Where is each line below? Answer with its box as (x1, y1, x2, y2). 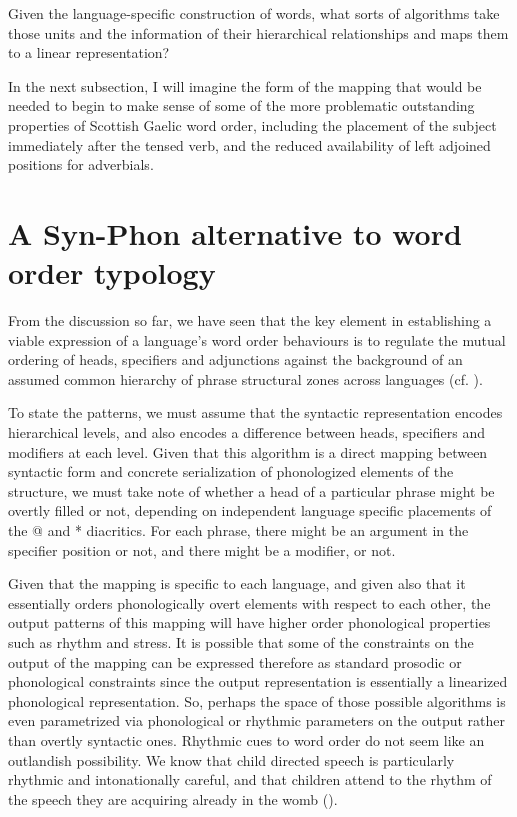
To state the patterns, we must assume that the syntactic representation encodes (8, 402, 503, 423)
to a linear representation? (8, 42, 170, 63)
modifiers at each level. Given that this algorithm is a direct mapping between (8, 441, 488, 462)
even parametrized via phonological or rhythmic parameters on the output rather (8, 710, 506, 731)
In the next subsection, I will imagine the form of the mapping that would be (8, 75, 482, 96)
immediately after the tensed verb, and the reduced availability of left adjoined (8, 134, 491, 155)
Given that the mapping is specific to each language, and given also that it (8, 573, 466, 594)
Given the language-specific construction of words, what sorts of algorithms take (8, 3, 500, 23)
